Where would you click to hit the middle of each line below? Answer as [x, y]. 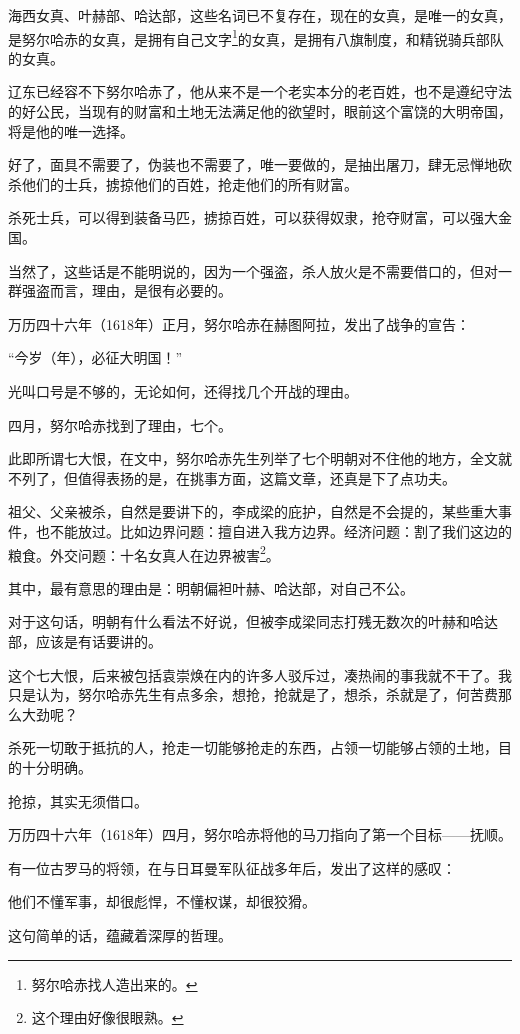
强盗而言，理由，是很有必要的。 [126, 290]
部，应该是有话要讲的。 [85, 640]
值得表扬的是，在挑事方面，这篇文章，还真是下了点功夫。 [266, 477]
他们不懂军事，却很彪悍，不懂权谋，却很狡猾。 [162, 901]
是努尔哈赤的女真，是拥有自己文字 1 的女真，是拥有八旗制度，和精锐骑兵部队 [256, 37]
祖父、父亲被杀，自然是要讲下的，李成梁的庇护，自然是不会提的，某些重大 [253, 511]
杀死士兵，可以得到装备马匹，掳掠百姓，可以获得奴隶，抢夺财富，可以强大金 [260, 217]
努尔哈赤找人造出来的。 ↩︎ [114, 983]
